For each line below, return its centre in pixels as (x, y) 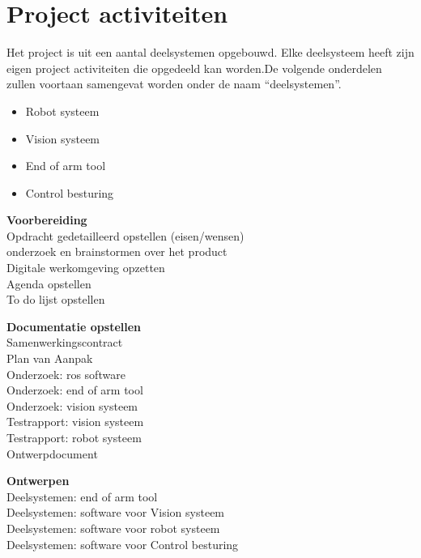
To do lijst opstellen (56, 299)
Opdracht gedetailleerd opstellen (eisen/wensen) (125, 235)
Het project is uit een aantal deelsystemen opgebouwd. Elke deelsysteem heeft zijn (210, 52)
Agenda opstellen (49, 283)
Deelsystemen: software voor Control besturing (123, 544)
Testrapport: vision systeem (75, 422)
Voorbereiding (47, 220)
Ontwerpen (38, 481)
